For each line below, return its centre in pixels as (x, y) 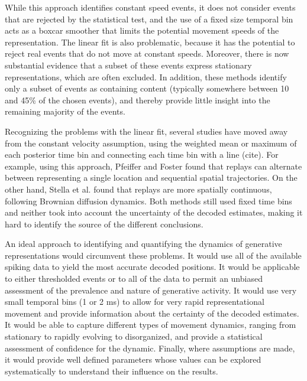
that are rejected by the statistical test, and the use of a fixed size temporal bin (149, 19)
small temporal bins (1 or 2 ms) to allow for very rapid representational (135, 302)
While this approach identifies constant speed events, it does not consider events (150, 7)
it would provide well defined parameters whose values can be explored (133, 359)
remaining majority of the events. (65, 111)
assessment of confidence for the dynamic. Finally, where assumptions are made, (150, 348)
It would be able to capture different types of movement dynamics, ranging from (151, 325)
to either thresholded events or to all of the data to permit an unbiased (134, 279)
